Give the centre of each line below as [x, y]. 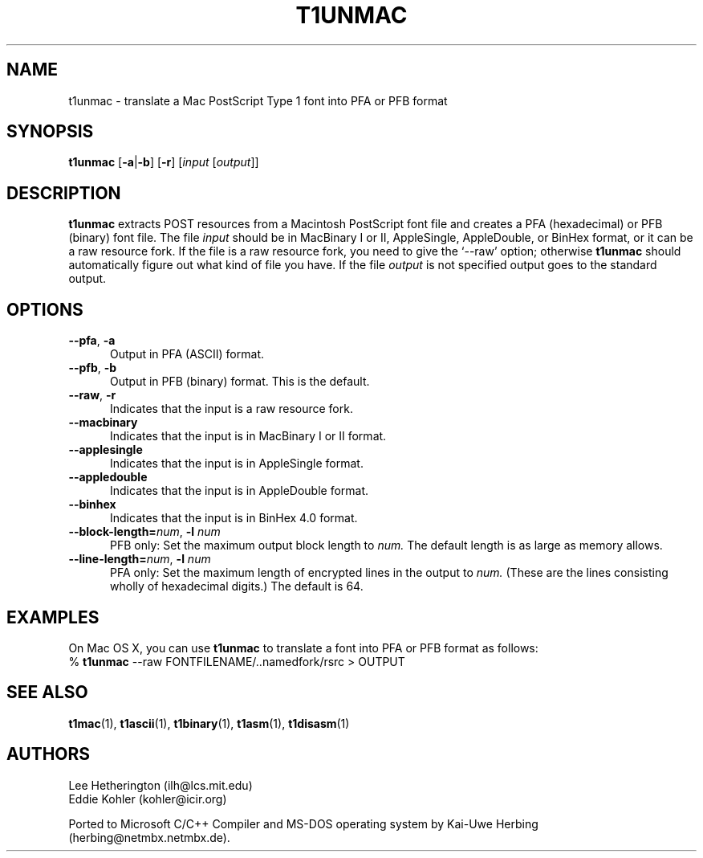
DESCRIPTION [64, 193]
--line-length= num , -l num [140, 559]
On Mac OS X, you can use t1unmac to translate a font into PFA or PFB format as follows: [303, 648]
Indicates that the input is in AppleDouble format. [240, 491]
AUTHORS [49, 754]
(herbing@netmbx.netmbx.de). [149, 837]
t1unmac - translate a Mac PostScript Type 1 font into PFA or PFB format [258, 100]
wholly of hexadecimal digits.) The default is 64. [237, 586]
